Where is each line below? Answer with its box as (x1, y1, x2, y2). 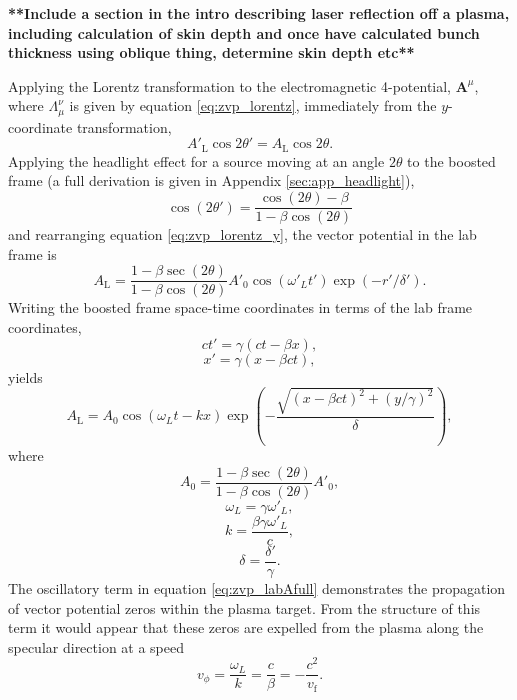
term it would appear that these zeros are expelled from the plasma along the (8, 617, 484, 638)
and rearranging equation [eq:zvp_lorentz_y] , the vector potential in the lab (8, 224, 477, 245)
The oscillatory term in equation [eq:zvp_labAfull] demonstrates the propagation (8, 577, 506, 598)
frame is (8, 243, 57, 264)
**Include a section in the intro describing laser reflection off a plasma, (8, 3, 510, 23)
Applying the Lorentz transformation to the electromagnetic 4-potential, (8, 75, 452, 96)
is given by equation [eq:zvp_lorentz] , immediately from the (69, 95, 437, 116)
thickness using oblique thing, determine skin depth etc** (8, 42, 415, 63)
